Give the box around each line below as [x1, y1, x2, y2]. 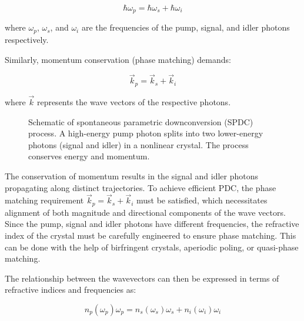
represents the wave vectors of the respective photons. [36, 95, 231, 108]
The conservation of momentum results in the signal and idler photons [5, 169, 259, 182]
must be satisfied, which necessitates [136, 194, 268, 206]
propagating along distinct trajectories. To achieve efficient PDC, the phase [5, 181, 276, 193]
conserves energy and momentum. [28, 150, 150, 162]
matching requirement [5, 194, 84, 206]
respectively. [5, 33, 49, 45]
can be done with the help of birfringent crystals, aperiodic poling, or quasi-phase [5, 240, 299, 253]
